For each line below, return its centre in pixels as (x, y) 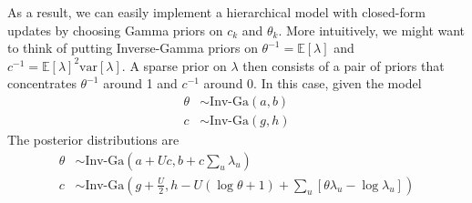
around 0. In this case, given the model (313, 83)
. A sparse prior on (174, 65)
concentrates (42, 83)
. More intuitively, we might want (372, 30)
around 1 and (140, 83)
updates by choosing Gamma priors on (115, 30)
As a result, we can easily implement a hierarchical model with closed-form (216, 12)
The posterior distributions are (93, 140)
